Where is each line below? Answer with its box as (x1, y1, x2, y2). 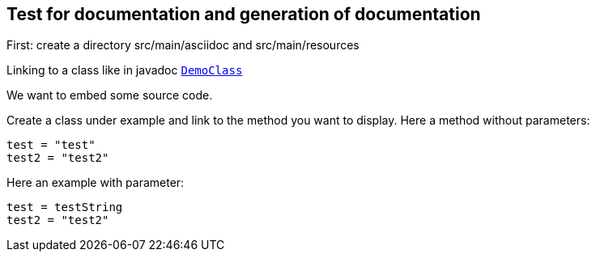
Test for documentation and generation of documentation (6, 4, 481, 24)
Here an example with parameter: (6, 176, 185, 190)
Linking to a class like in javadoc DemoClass (6, 63, 243, 78)
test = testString (6, 201, 123, 214)
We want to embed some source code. (6, 88, 213, 103)
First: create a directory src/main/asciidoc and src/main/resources (6, 38, 360, 53)
